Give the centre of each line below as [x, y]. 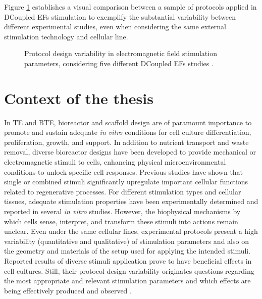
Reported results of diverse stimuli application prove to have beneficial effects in [128, 261]
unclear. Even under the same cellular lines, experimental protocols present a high [131, 231]
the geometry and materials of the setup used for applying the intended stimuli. [127, 251]
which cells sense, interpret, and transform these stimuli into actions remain [121, 221]
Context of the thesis [79, 98]
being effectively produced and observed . [68, 290]
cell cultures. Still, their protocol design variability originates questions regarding [129, 270]
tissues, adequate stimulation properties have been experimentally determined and [131, 201]
